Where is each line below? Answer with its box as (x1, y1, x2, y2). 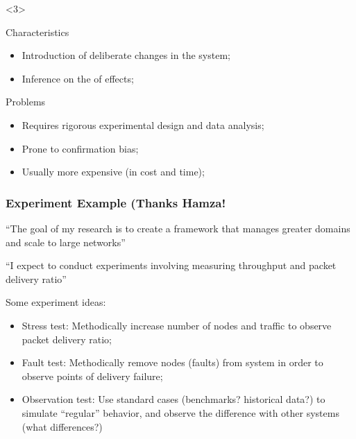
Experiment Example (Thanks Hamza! (6, 193, 226, 211)
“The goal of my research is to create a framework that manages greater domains (6, 221, 350, 235)
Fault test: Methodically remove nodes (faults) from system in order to (22, 355, 323, 370)
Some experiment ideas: (6, 295, 106, 309)
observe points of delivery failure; (22, 368, 163, 383)
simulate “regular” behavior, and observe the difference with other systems (22, 405, 339, 420)
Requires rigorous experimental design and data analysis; (22, 117, 264, 132)
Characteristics (6, 24, 69, 39)
